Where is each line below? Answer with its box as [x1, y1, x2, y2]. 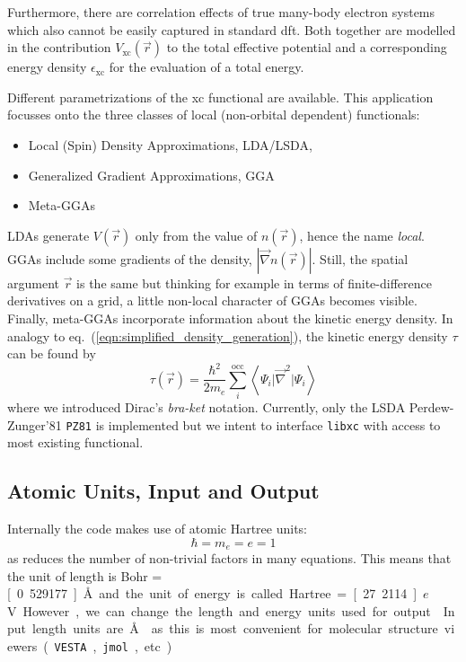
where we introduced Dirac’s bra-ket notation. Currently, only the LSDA [7, 398, 406, 417]
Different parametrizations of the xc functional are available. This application [7, 87, 434, 106]
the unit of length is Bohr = [7, 566, 163, 585]
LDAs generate [7, 225, 90, 244]
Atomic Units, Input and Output [7, 477, 320, 505]
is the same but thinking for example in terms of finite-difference [76, 273, 432, 292]
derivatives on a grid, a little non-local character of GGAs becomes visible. [7, 291, 418, 310]
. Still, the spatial [312, 249, 409, 268]
